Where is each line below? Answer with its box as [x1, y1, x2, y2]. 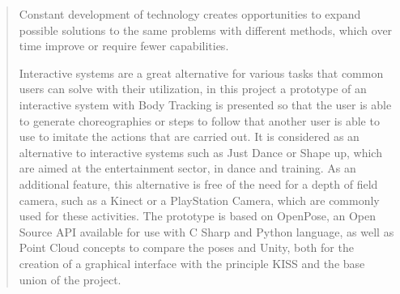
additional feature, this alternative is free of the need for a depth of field [19, 175, 378, 192]
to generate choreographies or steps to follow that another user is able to [19, 112, 380, 129]
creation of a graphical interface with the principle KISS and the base [19, 254, 365, 271]
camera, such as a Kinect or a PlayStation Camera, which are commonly [19, 191, 380, 208]
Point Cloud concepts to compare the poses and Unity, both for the [19, 239, 354, 256]
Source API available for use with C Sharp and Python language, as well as [19, 223, 394, 240]
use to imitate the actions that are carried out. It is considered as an [19, 128, 360, 145]
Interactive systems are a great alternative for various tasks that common [19, 64, 384, 81]
